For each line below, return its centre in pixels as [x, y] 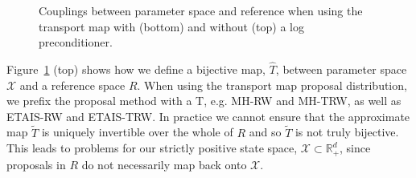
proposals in [36, 164]
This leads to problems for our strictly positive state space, [152, 148]
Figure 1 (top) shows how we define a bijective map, [136, 69]
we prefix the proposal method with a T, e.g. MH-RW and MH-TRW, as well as [204, 101]
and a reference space [72, 85]
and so [265, 132]
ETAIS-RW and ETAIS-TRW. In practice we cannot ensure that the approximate [208, 116]
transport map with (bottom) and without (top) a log [171, 26]
